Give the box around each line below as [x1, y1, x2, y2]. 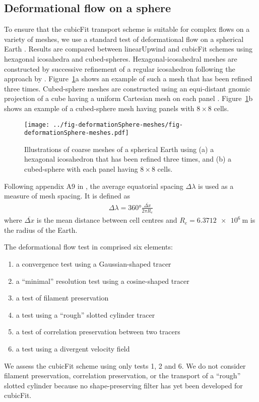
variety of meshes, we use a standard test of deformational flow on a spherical [4, 33, 244, 44]
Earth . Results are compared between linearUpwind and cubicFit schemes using [4, 43, 253, 54]
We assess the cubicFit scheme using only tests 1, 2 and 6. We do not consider [4, 360, 246, 371]
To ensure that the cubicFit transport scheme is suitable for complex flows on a [4, 24, 250, 34]
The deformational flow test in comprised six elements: [4, 241, 173, 252]
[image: [24, 121, 50, 128]
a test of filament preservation [16, 292, 109, 303]
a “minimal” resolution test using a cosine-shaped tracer [16, 275, 189, 286]
